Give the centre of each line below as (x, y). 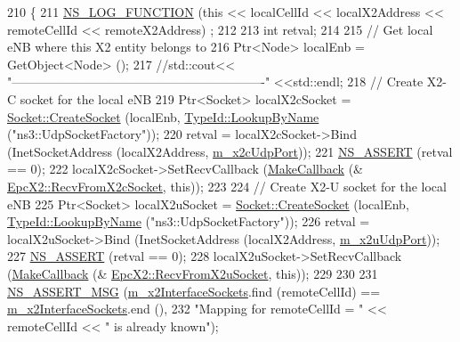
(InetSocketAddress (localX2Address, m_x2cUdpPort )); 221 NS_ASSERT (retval (230, 151)
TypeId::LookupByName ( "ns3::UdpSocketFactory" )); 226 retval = (189, 221)
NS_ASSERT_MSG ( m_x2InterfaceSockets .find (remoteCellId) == (194, 291)
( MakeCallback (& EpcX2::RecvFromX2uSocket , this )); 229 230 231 (193, 273)
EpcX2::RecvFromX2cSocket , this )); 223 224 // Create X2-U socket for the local (227, 186)
